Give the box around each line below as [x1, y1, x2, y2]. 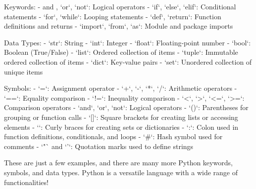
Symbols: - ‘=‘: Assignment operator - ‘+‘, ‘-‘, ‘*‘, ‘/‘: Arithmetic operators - [4, 83, 237, 93]
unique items [4, 66, 43, 76]
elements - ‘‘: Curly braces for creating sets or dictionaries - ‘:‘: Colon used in [4, 121, 239, 132]
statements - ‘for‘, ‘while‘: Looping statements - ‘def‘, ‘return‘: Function [4, 11, 221, 21]
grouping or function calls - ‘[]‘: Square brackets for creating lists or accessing [4, 112, 238, 122]
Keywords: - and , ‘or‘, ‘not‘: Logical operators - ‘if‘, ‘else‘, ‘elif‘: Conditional [4, 1, 236, 11]
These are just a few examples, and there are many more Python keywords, [4, 157, 233, 168]
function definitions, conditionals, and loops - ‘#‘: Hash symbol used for [4, 131, 223, 142]
